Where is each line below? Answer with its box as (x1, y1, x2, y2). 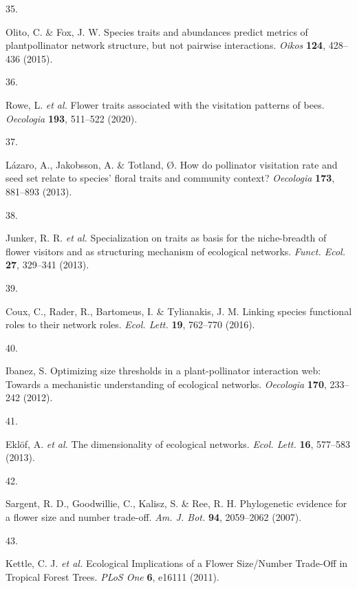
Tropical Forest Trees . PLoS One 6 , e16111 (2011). (6, 569, 219, 583)
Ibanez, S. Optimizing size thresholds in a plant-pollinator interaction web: (6, 363, 321, 378)
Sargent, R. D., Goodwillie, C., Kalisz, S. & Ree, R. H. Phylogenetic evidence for (6, 496, 347, 511)
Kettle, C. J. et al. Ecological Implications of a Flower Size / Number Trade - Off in (6, 556, 348, 570)
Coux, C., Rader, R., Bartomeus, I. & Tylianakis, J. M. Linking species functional (6, 303, 352, 318)
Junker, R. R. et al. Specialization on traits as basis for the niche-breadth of (6, 231, 327, 245)
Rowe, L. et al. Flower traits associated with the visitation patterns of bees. (6, 97, 325, 111)
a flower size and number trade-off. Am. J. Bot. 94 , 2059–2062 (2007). (6, 510, 302, 524)
